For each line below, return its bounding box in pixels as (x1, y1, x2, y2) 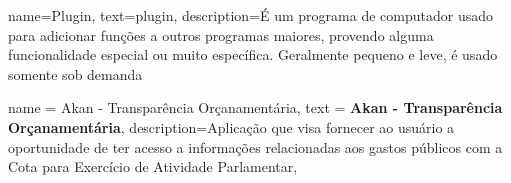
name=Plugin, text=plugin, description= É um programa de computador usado (8, 5, 493, 25)
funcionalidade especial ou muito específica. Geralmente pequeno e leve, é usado (8, 44, 498, 65)
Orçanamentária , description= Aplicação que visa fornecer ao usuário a (8, 116, 455, 137)
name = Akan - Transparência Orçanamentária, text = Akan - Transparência (8, 97, 503, 118)
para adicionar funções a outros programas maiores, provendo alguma (8, 24, 434, 45)
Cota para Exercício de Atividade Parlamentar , (8, 156, 298, 177)
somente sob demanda (8, 63, 143, 84)
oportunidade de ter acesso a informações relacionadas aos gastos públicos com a (8, 136, 503, 157)
